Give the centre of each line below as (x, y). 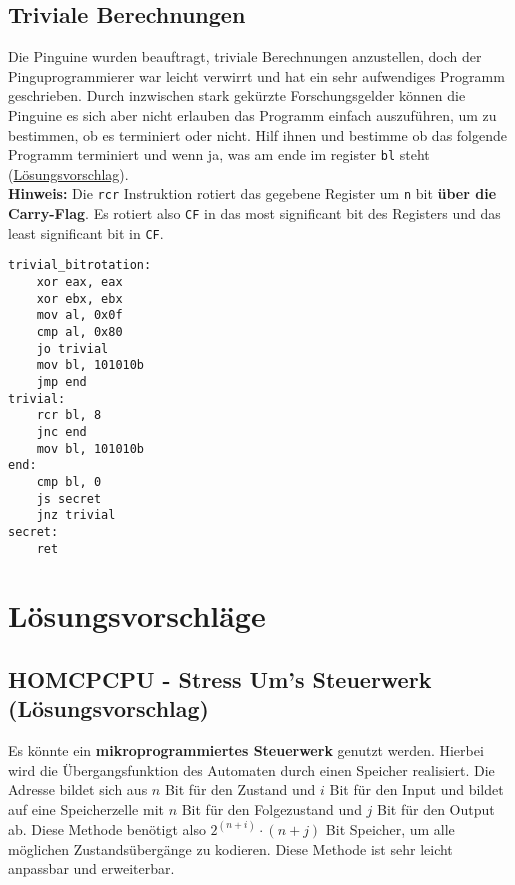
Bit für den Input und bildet (416, 789)
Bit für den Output (436, 808)
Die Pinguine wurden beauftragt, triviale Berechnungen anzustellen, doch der (245, 56)
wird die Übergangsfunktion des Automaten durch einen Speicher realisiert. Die (251, 769)
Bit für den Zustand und (240, 789)
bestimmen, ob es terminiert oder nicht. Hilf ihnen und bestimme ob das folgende (257, 134)
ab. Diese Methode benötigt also (107, 828)
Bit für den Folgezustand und (271, 808)
